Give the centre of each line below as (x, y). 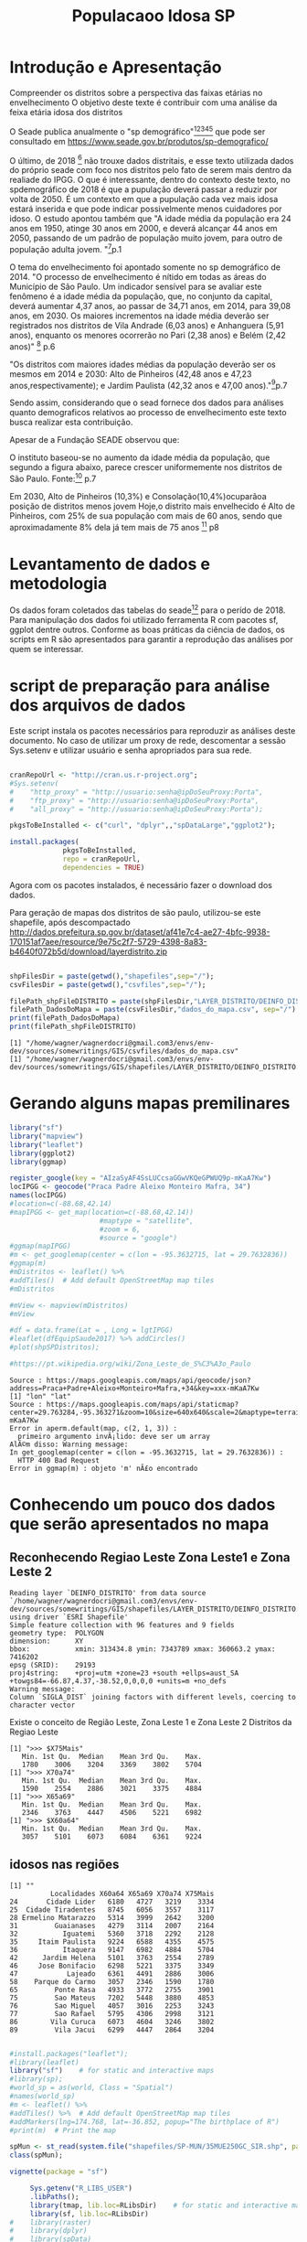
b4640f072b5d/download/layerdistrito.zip (88, 951)
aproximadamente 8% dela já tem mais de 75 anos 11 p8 (114, 526)
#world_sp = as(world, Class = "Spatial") (91, 2088)
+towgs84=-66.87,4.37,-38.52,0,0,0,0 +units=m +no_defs (118, 1681)
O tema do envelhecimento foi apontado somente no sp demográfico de (145, 267)
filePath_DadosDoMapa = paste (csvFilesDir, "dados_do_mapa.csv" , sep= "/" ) (153, 1010)
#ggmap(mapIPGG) (40, 1246)
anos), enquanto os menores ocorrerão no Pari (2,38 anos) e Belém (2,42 (148, 335)
